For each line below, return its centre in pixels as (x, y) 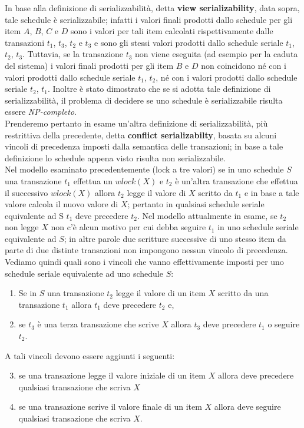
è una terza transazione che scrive (98, 324)
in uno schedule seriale (258, 227)
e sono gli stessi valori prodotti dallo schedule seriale (189, 42)
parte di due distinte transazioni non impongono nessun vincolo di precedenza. (146, 250)
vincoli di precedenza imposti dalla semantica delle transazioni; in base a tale (144, 146)
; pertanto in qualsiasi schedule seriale (196, 204)
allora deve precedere (256, 375)
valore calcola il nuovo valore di (62, 204)
